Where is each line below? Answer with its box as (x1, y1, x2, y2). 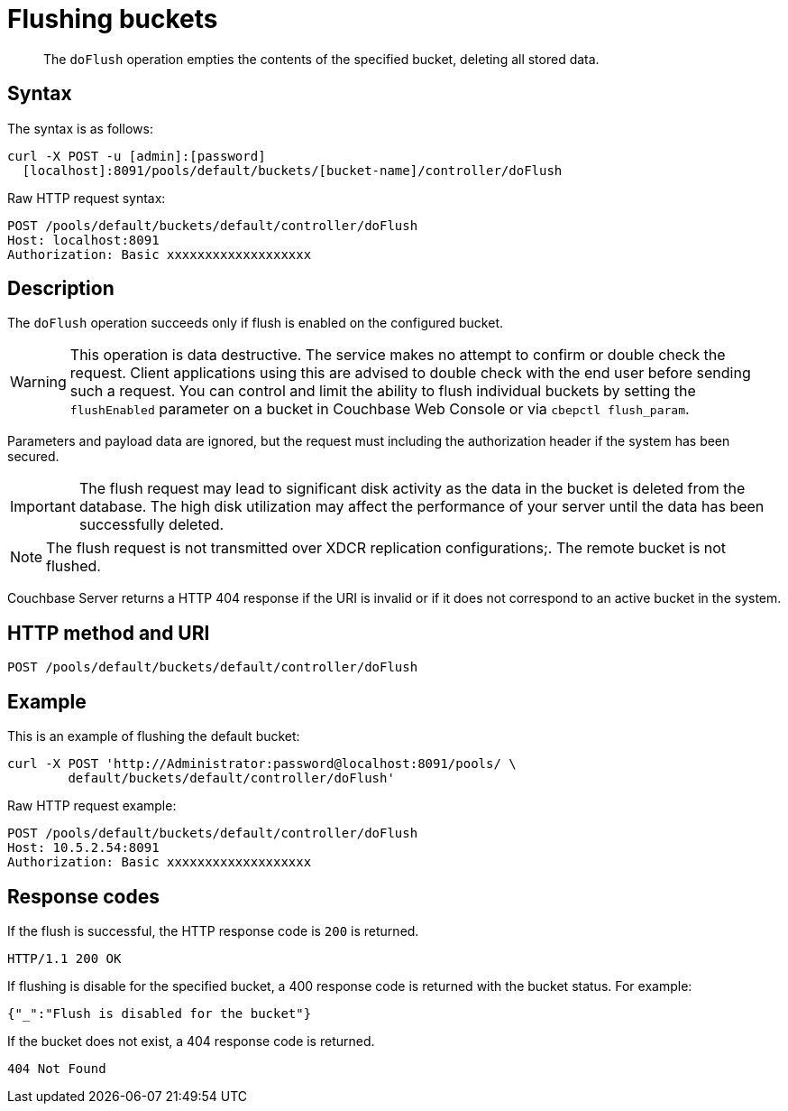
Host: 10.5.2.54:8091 (7, 840, 160, 856)
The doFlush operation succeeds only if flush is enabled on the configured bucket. (7, 315, 504, 331)
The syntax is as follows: (7, 120, 153, 136)
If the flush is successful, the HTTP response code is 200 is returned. (7, 922, 419, 939)
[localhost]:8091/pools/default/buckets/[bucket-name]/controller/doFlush (22, 162, 563, 178)
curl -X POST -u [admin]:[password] (7, 148, 266, 163)
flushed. (46, 557, 101, 576)
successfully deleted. (78, 515, 224, 534)
